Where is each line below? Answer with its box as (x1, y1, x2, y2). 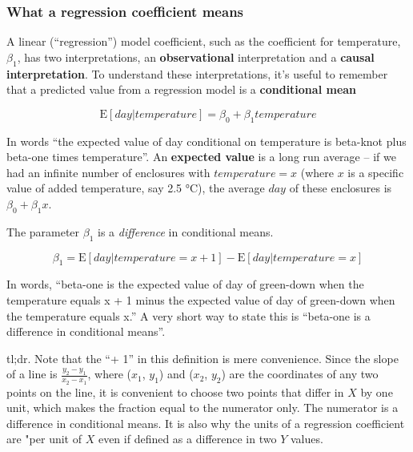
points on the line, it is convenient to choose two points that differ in (6, 383, 344, 400)
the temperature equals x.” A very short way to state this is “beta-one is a (6, 307, 371, 324)
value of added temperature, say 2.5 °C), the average (6, 180, 265, 196)
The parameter (6, 223, 80, 240)
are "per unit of (6, 430, 82, 447)
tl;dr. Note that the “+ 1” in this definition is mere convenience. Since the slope (6, 349, 399, 366)
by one (360, 383, 393, 400)
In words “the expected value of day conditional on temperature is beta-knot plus (6, 132, 407, 149)
